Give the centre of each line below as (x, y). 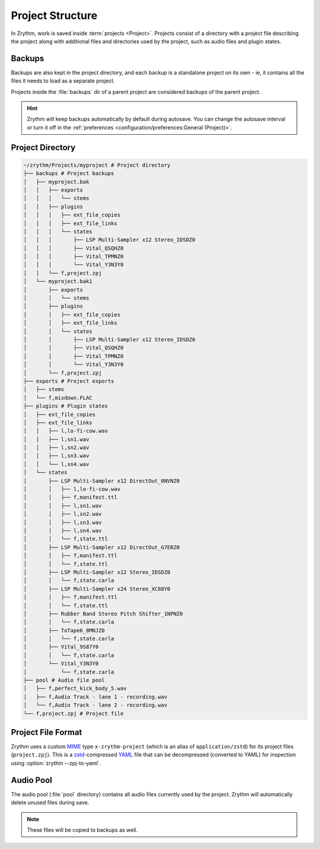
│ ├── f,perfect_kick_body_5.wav (75, 688)
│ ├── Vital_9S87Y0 (61, 647)
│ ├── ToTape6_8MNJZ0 (64, 630)
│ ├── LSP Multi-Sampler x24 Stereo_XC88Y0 (97, 589)
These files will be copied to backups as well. (82, 830)
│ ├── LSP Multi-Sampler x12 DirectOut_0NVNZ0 (102, 481)
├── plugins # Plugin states (66, 406)
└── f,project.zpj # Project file (73, 713)
